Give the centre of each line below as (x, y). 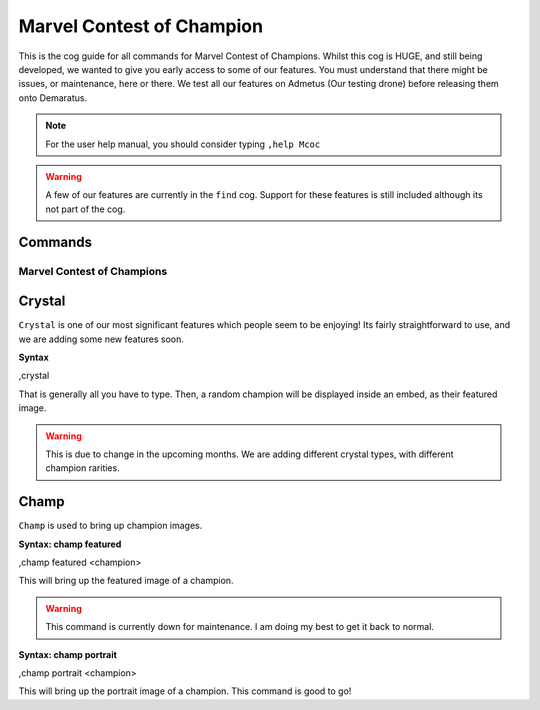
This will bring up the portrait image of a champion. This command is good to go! (185, 691)
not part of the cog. (85, 209)
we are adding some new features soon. (101, 339)
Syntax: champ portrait (67, 654)
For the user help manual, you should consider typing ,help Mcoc (183, 144)
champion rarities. (82, 468)
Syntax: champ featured (70, 544)
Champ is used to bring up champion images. (110, 526)
